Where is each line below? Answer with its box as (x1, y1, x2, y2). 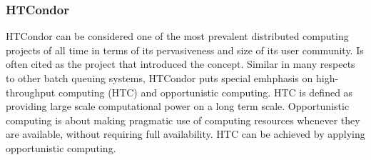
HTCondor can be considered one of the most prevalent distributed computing (6, 29, 349, 44)
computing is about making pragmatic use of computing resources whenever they (6, 112, 360, 127)
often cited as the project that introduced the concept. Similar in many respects (6, 56, 355, 71)
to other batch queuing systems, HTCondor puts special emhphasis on (6, 71, 313, 85)
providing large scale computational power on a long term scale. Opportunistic (6, 99, 350, 114)
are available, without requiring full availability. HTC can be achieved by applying (6, 126, 365, 141)
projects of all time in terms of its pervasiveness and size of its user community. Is (6, 42, 364, 57)
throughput (6, 84, 56, 99)
